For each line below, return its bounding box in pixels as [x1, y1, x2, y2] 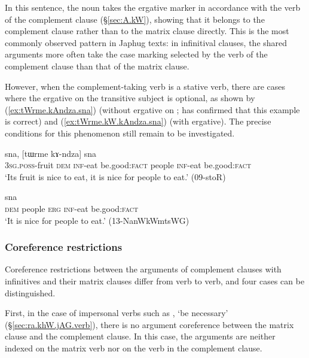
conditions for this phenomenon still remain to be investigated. [5, 126, 235, 139]
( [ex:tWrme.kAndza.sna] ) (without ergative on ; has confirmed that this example [5, 103, 300, 116]
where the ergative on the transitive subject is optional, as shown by [5, 92, 255, 104]
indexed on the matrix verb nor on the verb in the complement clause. [5, 341, 262, 354]
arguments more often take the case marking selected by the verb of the [5, 48, 268, 60]
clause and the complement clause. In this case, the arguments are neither [5, 330, 276, 342]
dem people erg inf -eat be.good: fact [5, 202, 139, 214]
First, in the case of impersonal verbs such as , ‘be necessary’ [5, 307, 228, 319]
